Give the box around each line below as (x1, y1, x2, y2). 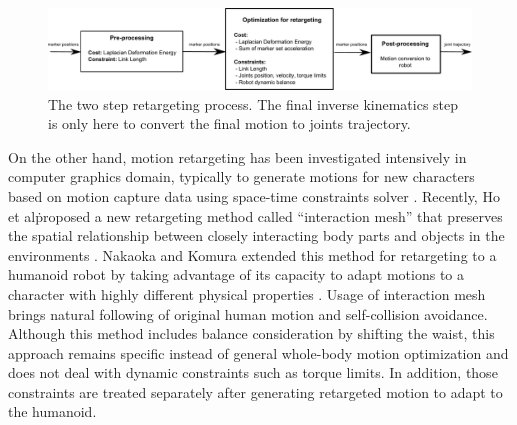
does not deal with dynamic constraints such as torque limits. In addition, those (8, 362, 498, 383)
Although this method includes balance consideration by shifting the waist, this (8, 323, 495, 344)
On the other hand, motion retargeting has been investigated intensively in (8, 146, 467, 167)
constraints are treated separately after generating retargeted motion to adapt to (8, 381, 503, 402)
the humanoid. (8, 401, 97, 422)
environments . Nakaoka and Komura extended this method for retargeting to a (8, 244, 497, 265)
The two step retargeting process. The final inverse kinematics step (48, 93, 459, 114)
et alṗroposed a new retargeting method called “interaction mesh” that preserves (8, 205, 503, 226)
